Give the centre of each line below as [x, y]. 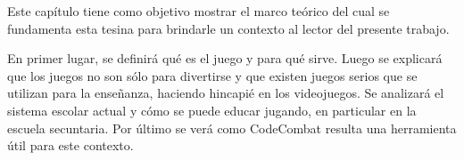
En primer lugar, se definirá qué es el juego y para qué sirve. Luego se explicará [225, 58]
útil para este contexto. [70, 145]
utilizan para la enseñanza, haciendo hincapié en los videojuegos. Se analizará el [226, 93]
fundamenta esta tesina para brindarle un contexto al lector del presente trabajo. [228, 28]
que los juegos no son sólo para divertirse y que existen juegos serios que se [212, 75]
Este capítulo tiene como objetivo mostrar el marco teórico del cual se [199, 11]
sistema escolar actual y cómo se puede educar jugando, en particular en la [212, 110]
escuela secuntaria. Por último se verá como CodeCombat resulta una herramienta [232, 128]
